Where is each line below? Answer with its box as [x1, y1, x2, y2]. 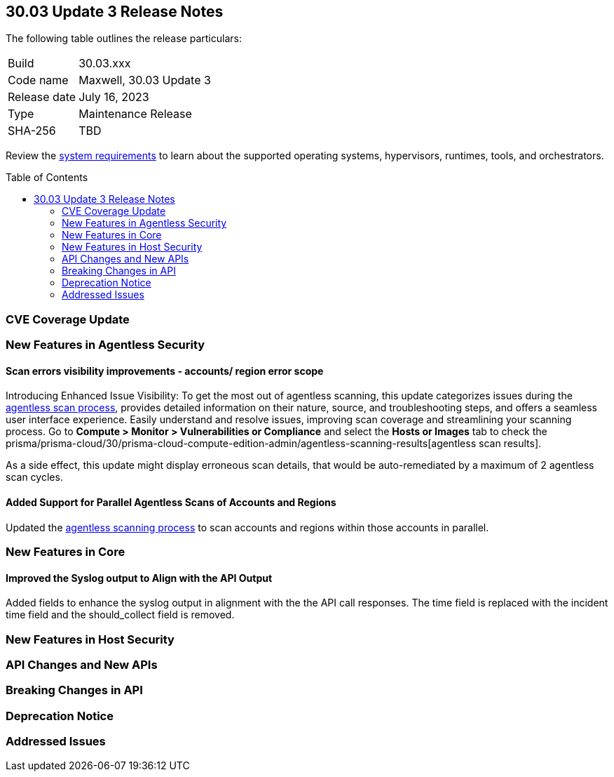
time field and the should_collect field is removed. [6, 609, 235, 621]
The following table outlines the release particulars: [6, 32, 242, 45]
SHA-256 [8, 124, 56, 138]
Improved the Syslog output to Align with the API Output [6, 571, 273, 584]
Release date [8, 90, 76, 105]
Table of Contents [6, 171, 88, 184]
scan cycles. [6, 471, 63, 484]
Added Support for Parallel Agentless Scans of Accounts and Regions [6, 496, 336, 508]
